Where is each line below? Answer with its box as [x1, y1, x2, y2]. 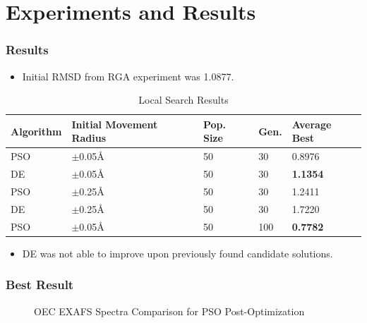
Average [291, 116, 332, 131]
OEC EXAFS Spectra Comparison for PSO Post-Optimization [34, 303, 305, 318]
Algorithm [11, 123, 62, 138]
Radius [71, 130, 107, 145]
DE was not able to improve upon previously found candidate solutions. [22, 245, 333, 260]
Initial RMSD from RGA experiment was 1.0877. [22, 68, 234, 83]
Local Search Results [138, 92, 229, 107]
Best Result [6, 276, 74, 293]
